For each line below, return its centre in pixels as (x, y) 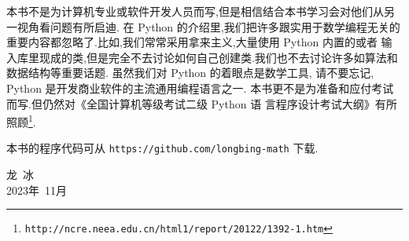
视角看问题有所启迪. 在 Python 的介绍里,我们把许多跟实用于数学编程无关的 (208, 26)
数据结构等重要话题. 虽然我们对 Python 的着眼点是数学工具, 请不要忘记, (190, 73)
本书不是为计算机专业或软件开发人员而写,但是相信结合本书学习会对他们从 (195, 11)
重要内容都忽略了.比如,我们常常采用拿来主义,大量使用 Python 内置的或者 (192, 42)
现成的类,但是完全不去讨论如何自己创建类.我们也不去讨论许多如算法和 (218, 57)
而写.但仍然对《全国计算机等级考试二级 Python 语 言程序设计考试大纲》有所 (202, 103)
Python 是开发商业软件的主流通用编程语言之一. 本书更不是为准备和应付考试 (200, 88)
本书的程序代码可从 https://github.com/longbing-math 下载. (162, 148)
